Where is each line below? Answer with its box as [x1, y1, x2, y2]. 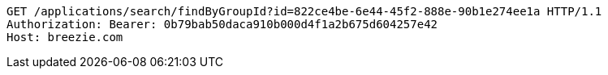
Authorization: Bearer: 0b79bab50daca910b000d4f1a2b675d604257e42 [6, 18, 438, 31]
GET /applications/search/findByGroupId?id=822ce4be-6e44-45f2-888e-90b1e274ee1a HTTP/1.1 [6, 5, 602, 18]
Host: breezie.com [6, 31, 123, 44]
